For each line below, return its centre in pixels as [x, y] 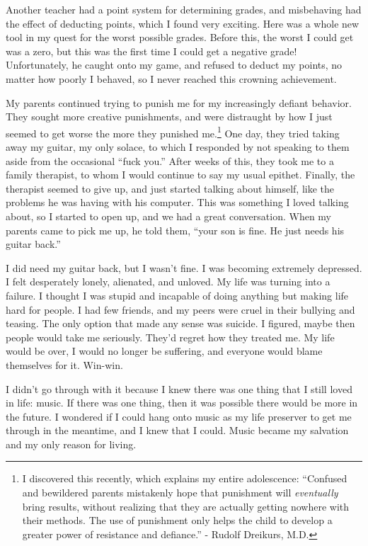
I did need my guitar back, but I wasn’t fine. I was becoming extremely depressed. [184, 267]
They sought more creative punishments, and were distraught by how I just [169, 116]
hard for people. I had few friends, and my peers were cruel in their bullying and [180, 309]
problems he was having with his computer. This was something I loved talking [177, 202]
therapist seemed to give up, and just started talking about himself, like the [170, 188]
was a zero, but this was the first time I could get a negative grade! [151, 51]
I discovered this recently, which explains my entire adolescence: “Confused [185, 478]
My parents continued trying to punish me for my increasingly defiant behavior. [179, 102]
